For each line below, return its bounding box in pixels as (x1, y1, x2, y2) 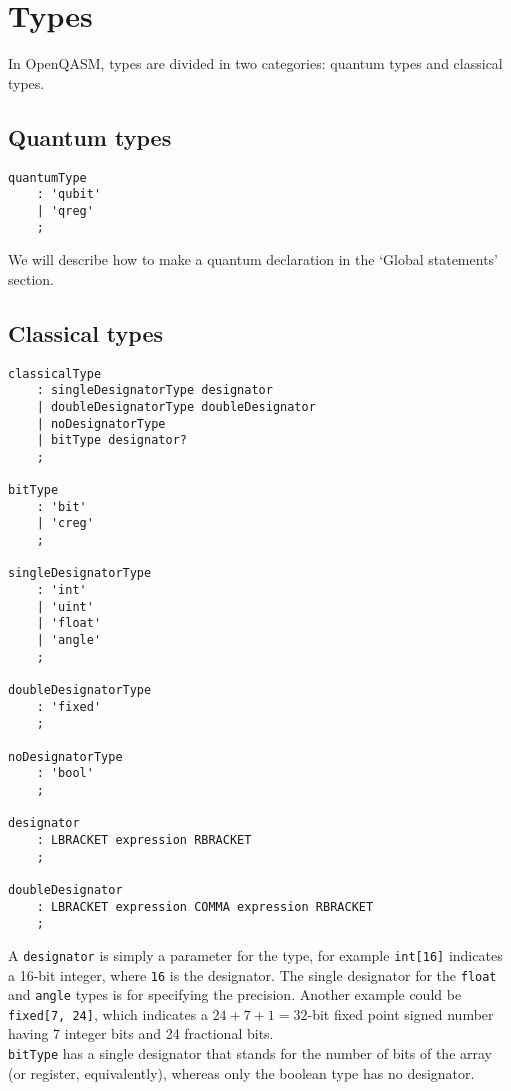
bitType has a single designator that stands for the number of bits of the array (8, 1043, 493, 1064)
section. (8, 268, 54, 289)
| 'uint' (36, 599, 94, 614)
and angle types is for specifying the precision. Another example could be (8, 984, 462, 1005)
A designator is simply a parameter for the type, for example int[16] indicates (8, 944, 503, 965)
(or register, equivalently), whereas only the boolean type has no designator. (8, 1062, 475, 1083)
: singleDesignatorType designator (36, 383, 273, 398)
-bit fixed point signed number (307, 1003, 494, 1024)
